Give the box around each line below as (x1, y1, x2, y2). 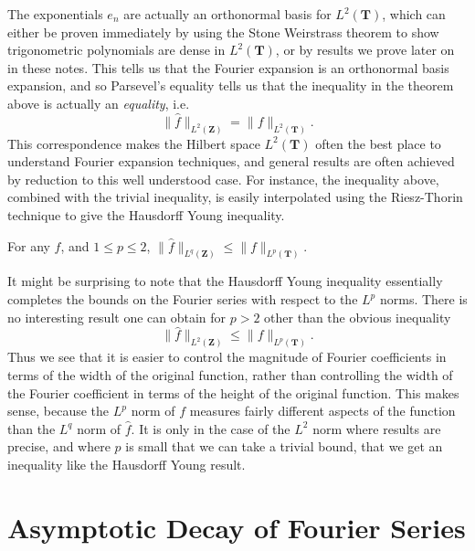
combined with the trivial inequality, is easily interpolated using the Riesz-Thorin (7, 187, 463, 207)
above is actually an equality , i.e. (7, 93, 190, 112)
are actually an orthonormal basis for (123, 5, 332, 23)
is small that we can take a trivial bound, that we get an (125, 437, 443, 456)
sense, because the (7, 401, 110, 420)
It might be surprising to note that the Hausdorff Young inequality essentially (7, 271, 443, 291)
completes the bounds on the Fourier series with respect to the (7, 290, 358, 309)
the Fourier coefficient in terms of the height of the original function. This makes (7, 383, 459, 402)
